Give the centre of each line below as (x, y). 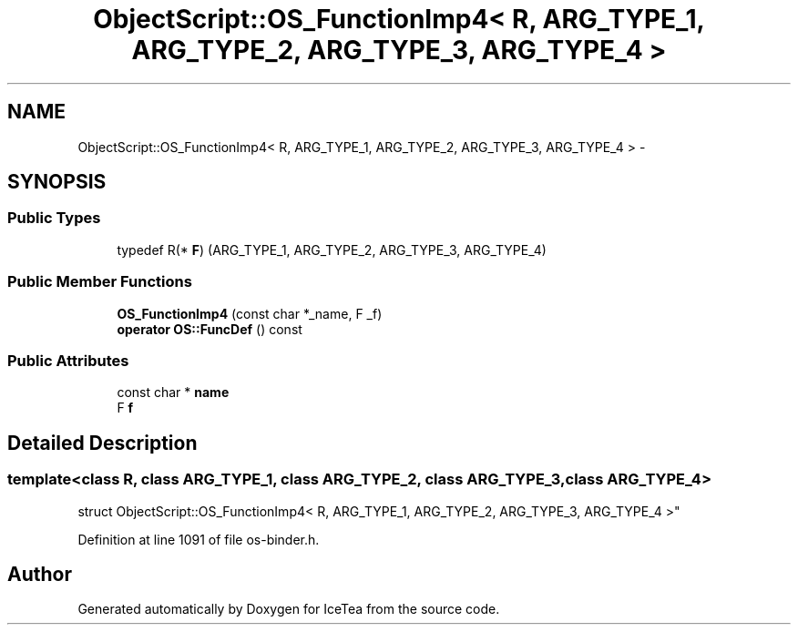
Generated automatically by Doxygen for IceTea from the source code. (289, 609)
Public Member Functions (100, 282)
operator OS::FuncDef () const (210, 329)
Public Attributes (68, 360)
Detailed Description (102, 443)
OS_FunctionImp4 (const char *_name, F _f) (250, 313)
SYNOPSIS (57, 182)
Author (40, 574)
